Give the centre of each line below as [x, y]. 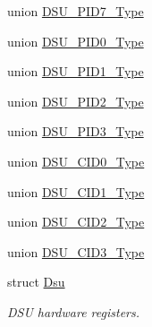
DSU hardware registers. [74, 311]
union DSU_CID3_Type [76, 251]
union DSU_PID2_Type [76, 101]
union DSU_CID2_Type [76, 222]
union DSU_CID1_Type [76, 191]
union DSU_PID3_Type [76, 131]
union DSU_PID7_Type [76, 11]
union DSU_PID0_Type [76, 41]
